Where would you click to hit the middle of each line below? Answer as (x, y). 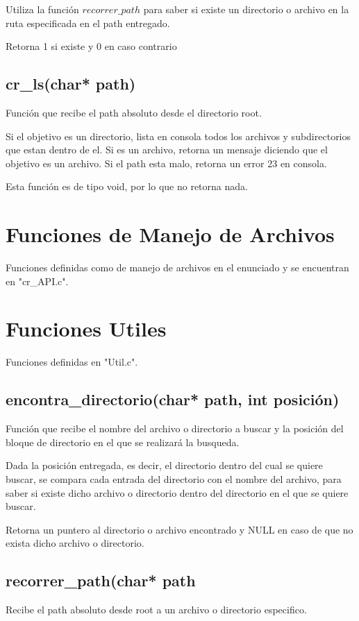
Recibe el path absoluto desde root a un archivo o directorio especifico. (156, 610)
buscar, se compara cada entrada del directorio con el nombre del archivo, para (174, 478)
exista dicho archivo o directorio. (75, 543)
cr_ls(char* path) (71, 84)
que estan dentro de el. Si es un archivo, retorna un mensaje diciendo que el (167, 150)
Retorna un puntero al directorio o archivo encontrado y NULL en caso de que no (179, 529)
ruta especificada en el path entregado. (88, 23)
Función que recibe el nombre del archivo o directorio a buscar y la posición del (175, 428)
